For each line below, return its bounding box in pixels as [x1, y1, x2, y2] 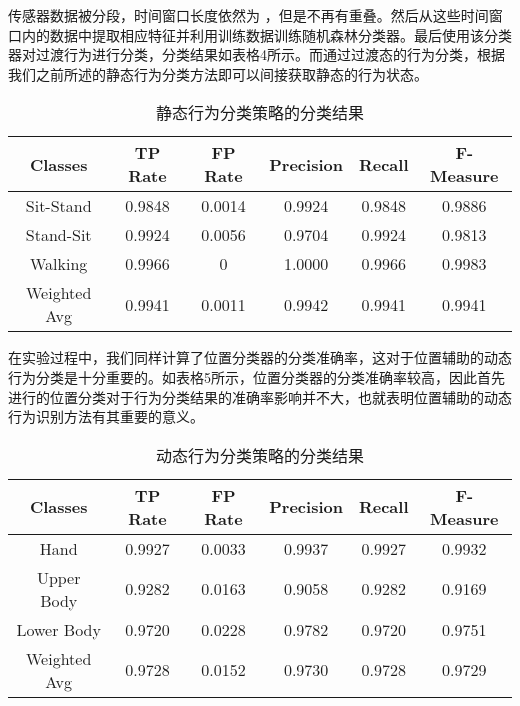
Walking [30, 252, 88, 276]
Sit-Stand [25, 194, 92, 218]
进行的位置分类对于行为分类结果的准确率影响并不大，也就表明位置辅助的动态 [8, 386, 512, 407]
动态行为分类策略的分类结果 [155, 443, 364, 467]
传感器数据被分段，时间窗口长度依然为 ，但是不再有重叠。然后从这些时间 [8, 5, 489, 25]
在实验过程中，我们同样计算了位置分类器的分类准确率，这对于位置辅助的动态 [8, 347, 512, 368]
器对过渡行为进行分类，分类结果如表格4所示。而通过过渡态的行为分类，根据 [8, 44, 505, 65]
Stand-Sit [25, 223, 92, 247]
